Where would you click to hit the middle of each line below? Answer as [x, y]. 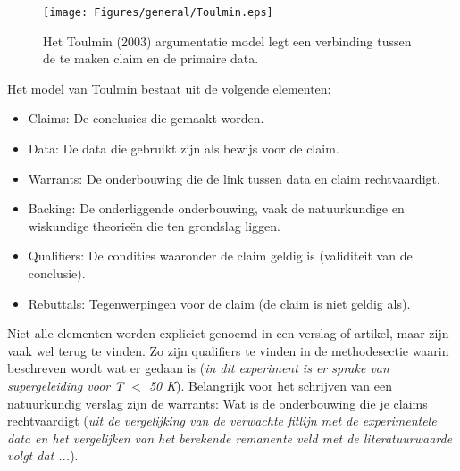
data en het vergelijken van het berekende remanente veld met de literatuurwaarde [230, 438]
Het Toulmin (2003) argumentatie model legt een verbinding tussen [227, 41]
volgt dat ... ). [43, 455]
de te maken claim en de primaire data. [151, 58]
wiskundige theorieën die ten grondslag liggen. [154, 225]
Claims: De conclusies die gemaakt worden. [146, 118]
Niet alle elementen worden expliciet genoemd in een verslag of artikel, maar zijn [228, 333]
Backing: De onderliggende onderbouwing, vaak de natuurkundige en [216, 208]
